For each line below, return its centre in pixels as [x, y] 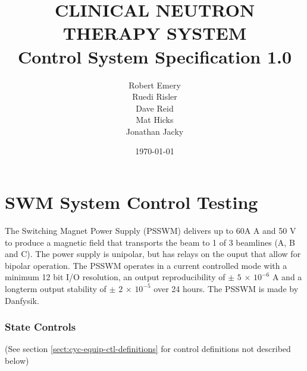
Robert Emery [155, 85]
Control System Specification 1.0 [155, 56]
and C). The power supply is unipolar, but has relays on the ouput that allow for [153, 254]
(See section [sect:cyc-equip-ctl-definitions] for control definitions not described [148, 349]
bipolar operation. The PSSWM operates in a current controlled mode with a [146, 265]
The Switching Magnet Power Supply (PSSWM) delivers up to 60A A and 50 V [151, 230]
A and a [287, 277]
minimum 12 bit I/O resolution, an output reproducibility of [115, 277]
